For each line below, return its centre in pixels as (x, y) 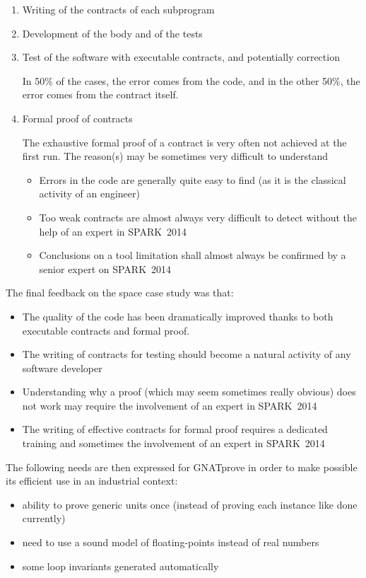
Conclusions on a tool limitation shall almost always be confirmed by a (193, 255)
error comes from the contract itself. (100, 94)
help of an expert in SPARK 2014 (113, 231)
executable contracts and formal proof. (106, 330)
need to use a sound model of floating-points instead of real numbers (171, 542)
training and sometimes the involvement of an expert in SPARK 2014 (173, 443)
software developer (62, 368)
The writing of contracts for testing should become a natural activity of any (187, 354)
